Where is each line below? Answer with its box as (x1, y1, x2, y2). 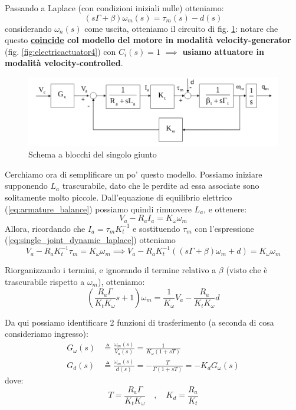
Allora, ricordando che (5, 222, 85, 234)
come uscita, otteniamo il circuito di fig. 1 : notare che (84, 22, 278, 34)
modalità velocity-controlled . (5, 57, 123, 69)
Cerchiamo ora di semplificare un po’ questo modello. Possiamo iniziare (5, 168, 262, 180)
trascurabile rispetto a (5, 275, 85, 287)
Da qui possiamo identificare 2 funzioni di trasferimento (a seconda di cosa (5, 316, 274, 328)
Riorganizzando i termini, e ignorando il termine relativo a (5, 264, 216, 276)
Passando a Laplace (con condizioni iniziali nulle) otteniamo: (5, 2, 224, 14)
